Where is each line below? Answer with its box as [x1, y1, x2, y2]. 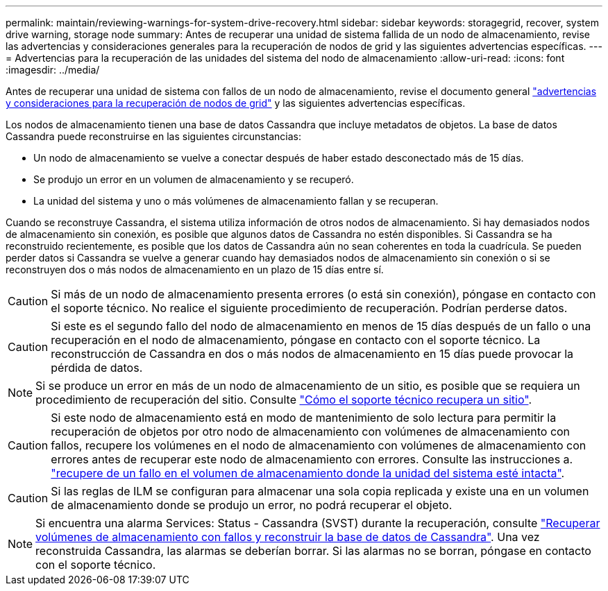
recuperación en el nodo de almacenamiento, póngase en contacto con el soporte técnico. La [51, 333, 541, 347]
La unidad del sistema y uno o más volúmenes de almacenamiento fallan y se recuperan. [33, 195, 439, 207]
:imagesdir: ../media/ [6, 64, 100, 76]
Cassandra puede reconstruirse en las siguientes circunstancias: [6, 130, 302, 142]
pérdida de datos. [51, 361, 143, 375]
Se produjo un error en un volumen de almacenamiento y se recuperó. [33, 173, 354, 185]
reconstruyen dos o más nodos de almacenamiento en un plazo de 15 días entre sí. [6, 264, 384, 275]
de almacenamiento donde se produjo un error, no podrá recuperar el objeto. [51, 498, 453, 512]
